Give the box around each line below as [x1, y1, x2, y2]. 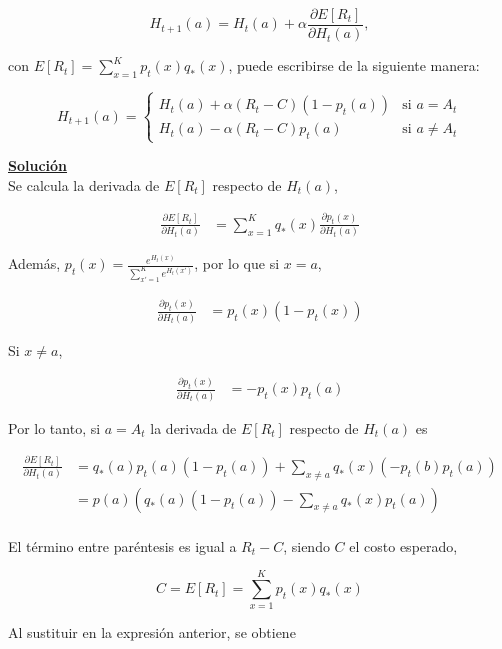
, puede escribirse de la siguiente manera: [228, 55, 480, 76]
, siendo [283, 535, 330, 556]
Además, [8, 253, 61, 274]
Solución [8, 155, 68, 176]
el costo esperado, [349, 535, 458, 556]
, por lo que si [194, 253, 280, 274]
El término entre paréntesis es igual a [8, 535, 237, 556]
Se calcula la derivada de [8, 174, 160, 195]
